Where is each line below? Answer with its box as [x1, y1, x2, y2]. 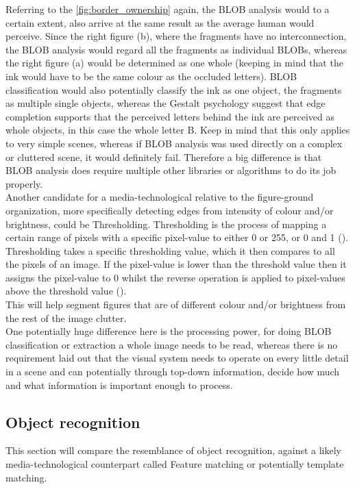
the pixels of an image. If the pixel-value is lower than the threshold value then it [5, 257, 347, 271]
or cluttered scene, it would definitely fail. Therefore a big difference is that [5, 149, 322, 164]
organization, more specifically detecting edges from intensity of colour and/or [5, 203, 334, 217]
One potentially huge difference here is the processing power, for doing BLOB [5, 324, 332, 338]
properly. [5, 176, 43, 190]
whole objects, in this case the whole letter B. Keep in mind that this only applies [5, 123, 350, 137]
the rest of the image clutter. [5, 310, 127, 325]
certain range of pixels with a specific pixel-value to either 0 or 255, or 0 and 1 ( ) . [5, 230, 349, 244]
